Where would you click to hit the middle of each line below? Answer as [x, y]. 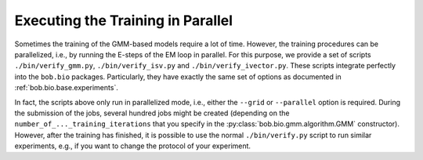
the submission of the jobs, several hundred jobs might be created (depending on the [152, 113]
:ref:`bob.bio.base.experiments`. [67, 88]
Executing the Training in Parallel [124, 20]
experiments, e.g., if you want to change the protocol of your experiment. [132, 146]
